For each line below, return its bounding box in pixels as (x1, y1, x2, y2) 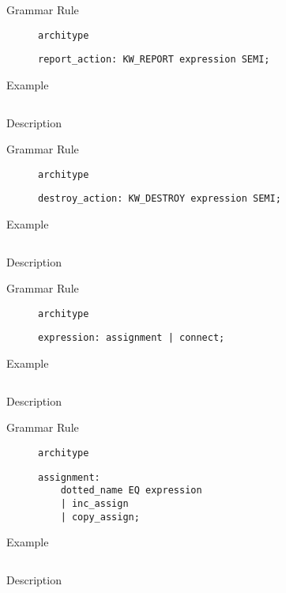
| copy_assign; (60, 511, 140, 523)
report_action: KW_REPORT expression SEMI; (38, 54, 270, 66)
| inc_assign (60, 497, 129, 509)
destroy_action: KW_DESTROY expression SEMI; (38, 193, 281, 205)
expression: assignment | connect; (38, 332, 225, 344)
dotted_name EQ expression (60, 485, 202, 497)
